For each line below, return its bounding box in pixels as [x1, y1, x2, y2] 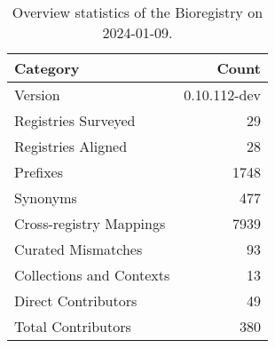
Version [14, 84, 60, 105]
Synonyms [14, 187, 77, 208]
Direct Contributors [14, 290, 137, 311]
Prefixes [14, 162, 64, 182]
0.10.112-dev [184, 84, 261, 105]
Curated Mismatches [14, 239, 143, 259]
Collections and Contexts [14, 265, 170, 285]
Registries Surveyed [14, 110, 136, 130]
